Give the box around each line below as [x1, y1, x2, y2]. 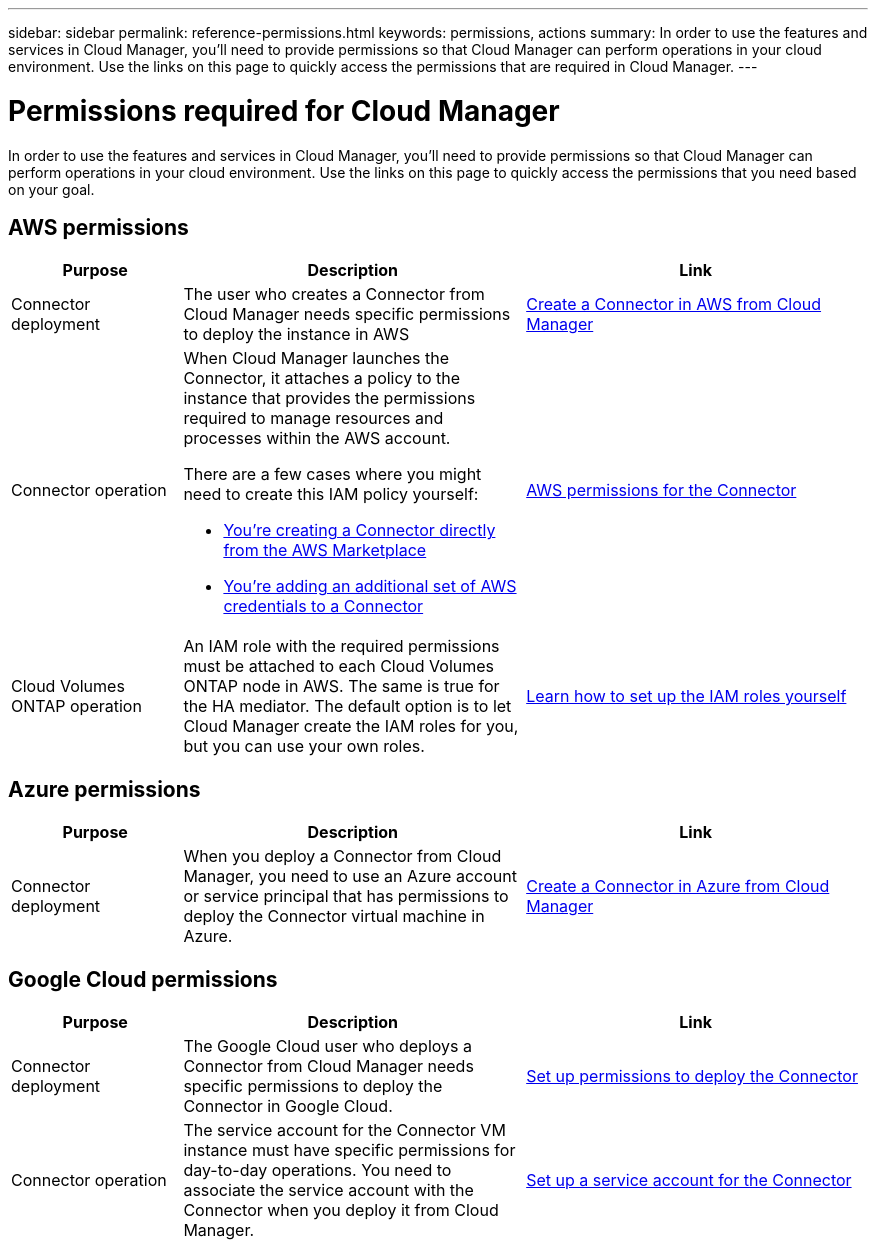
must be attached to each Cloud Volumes [183, 656, 495, 677]
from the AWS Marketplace [223, 540, 427, 561]
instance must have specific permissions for [183, 1140, 516, 1161]
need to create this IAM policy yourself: [183, 484, 479, 505]
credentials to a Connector [223, 596, 424, 617]
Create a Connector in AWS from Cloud [526, 294, 822, 315]
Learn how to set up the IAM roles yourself [526, 686, 847, 707]
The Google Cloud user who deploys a [183, 1036, 472, 1057]
